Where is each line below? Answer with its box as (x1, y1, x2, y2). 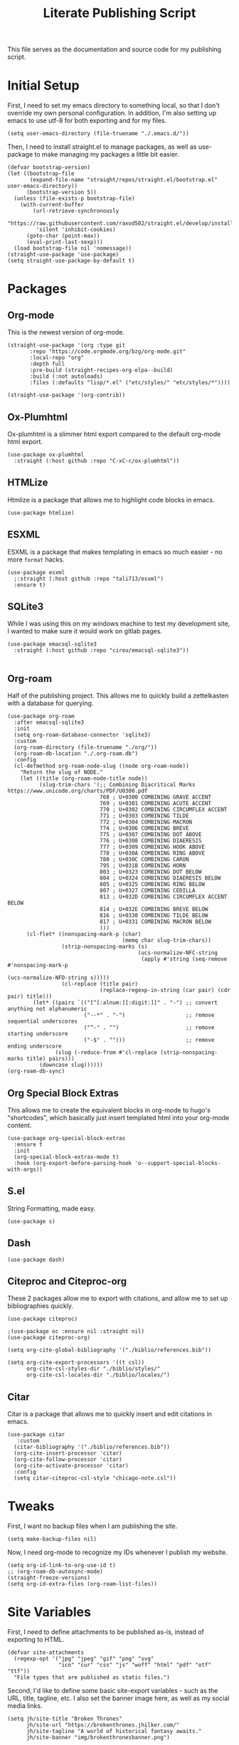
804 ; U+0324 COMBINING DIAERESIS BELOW (99, 875, 221, 882)
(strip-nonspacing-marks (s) (61, 943, 148, 951)
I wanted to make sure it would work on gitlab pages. (7, 627, 162, 636)
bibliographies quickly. (7, 1302, 73, 1310)
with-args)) (7, 1166, 43, 1173)
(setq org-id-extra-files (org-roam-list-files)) (7, 1581, 158, 1588)
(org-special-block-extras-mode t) (14, 1154, 119, 1161)
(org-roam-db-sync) (7, 1067, 65, 1075)
